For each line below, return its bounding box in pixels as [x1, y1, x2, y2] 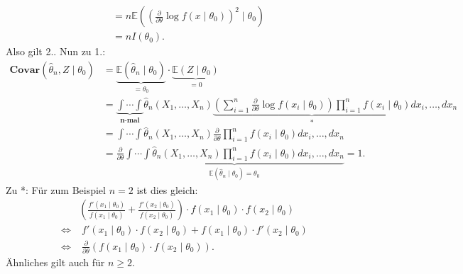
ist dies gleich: [136, 182, 198, 197]
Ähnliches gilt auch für [6, 255, 105, 270]
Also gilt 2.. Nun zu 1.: [6, 44, 106, 59]
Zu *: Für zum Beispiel [6, 182, 106, 197]
